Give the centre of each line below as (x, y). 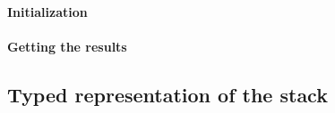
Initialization (47, 11)
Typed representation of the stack (167, 94)
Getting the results (67, 46)
